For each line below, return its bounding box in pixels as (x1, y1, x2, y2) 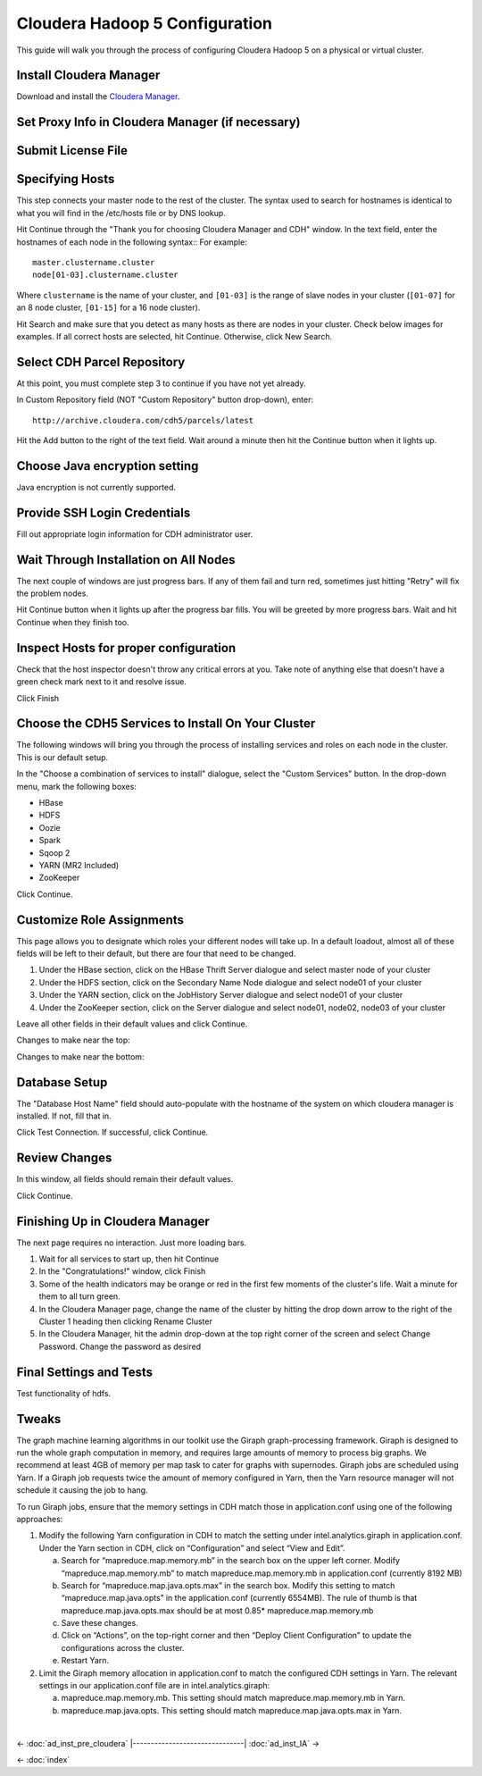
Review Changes (16, 1151, 112, 1166)
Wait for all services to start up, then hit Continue (38, 1253, 220, 1264)
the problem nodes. (16, 588, 89, 599)
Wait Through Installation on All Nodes (16, 552, 236, 567)
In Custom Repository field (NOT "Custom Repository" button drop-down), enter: (16, 394, 314, 406)
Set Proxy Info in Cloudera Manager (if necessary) (16, 114, 301, 130)
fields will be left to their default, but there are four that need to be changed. (16, 948, 296, 959)
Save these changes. (61, 1618, 138, 1629)
